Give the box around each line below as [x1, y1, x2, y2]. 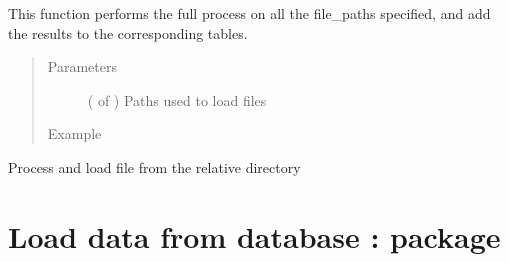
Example [47, 123, 102, 144]
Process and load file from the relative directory [8, 156, 301, 177]
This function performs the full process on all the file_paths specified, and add [8, 3, 491, 23]
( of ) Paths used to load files [87, 89, 267, 110]
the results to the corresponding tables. [8, 22, 248, 43]
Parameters [47, 56, 117, 77]
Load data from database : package [8, 215, 501, 256]
